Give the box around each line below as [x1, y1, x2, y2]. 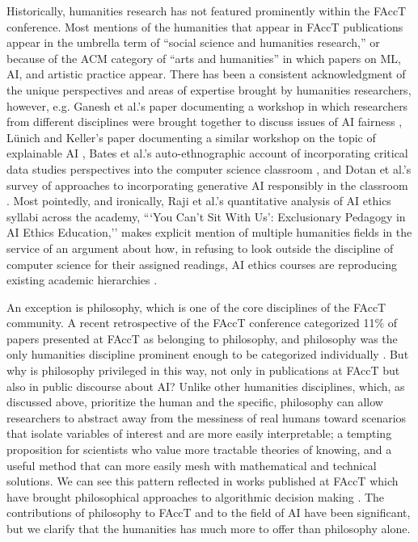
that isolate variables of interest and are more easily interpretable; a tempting [6, 425, 392, 442]
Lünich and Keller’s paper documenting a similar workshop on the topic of [6, 128, 376, 145]
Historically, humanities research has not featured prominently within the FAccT [6, 2, 407, 19]
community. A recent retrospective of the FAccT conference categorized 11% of [6, 314, 397, 331]
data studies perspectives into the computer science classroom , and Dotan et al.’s [6, 160, 412, 177]
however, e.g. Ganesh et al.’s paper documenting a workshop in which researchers [6, 97, 408, 114]
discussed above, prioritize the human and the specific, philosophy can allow [6, 393, 383, 410]
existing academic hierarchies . [6, 271, 158, 288]
